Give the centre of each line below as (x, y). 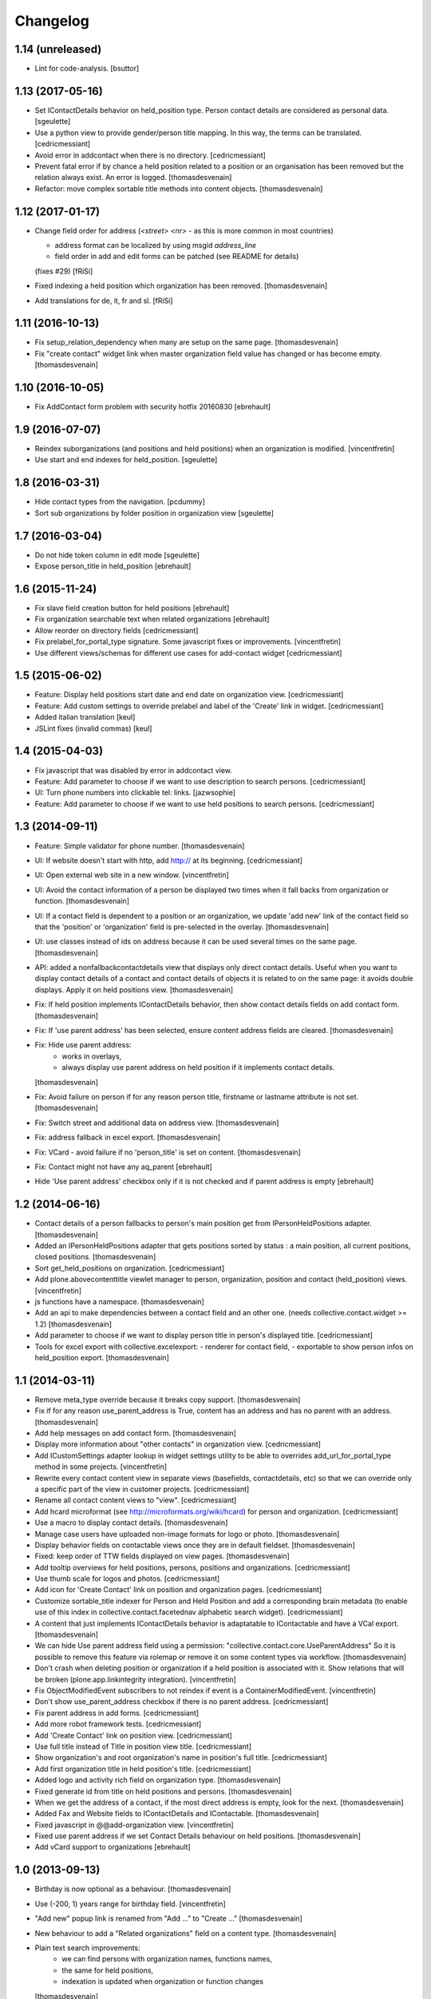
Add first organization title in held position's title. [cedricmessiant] (143, 1769)
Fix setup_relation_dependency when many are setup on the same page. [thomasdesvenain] (186, 342)
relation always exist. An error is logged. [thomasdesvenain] (133, 178)
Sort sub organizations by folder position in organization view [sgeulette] (154, 513)
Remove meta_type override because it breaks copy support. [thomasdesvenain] (168, 1399)
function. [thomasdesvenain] (82, 901)
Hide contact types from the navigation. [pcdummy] (120, 502)
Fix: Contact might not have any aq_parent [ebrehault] (124, 1167)
